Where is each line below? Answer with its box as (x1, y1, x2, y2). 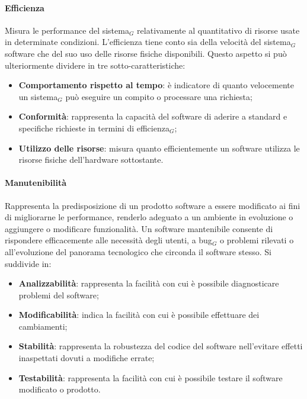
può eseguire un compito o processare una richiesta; (65, 90, 252, 102)
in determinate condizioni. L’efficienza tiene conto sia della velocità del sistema (5, 36, 291, 48)
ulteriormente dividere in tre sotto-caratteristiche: (5, 59, 186, 71)
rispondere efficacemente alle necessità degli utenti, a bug (5, 234, 212, 246)
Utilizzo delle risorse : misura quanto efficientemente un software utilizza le (18, 141, 300, 154)
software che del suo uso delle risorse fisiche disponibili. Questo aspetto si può (5, 47, 287, 59)
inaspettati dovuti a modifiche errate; (18, 352, 155, 364)
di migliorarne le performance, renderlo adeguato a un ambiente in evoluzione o (5, 211, 293, 223)
